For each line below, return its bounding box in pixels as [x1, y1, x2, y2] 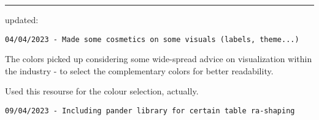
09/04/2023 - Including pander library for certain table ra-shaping [5, 107, 295, 116]
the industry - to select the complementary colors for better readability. [5, 64, 274, 77]
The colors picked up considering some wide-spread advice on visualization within [5, 52, 312, 65]
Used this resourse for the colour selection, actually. [5, 85, 199, 97]
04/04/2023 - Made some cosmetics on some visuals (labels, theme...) [5, 35, 299, 44]
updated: [5, 13, 39, 26]
